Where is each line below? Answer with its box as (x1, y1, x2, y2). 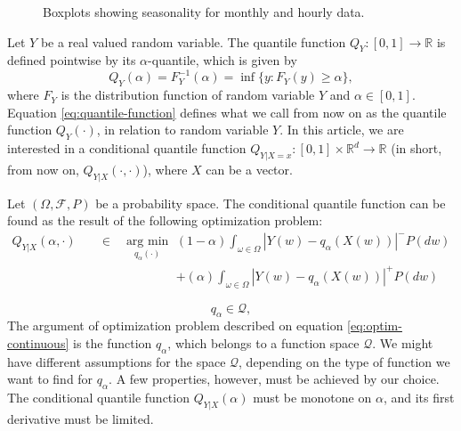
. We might (372, 333, 433, 352)
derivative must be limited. (7, 409, 154, 427)
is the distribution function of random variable (61, 85, 315, 104)
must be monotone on (253, 388, 372, 407)
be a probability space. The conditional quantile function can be (95, 193, 446, 212)
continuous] (7, 333, 69, 352)
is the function (72, 333, 152, 352)
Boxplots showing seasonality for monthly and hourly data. (43, 3, 365, 20)
